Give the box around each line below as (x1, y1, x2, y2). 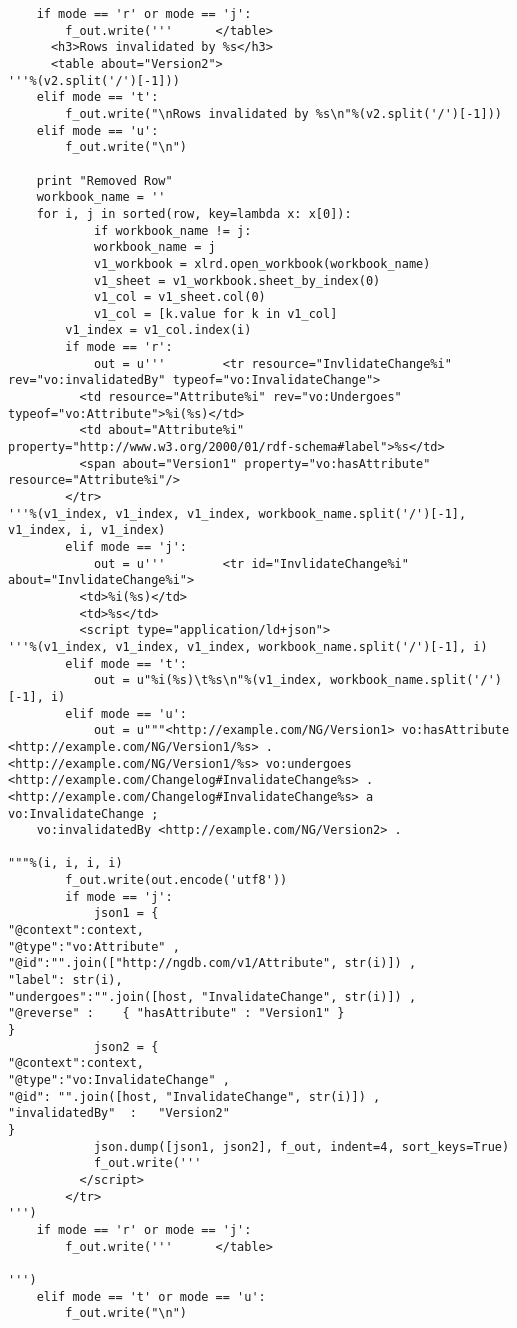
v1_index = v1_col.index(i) (65, 323, 252, 338)
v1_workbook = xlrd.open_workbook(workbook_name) (93, 256, 431, 271)
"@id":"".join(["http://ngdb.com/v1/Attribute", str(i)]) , (8, 956, 417, 971)
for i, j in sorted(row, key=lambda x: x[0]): (36, 206, 352, 221)
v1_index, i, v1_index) (8, 523, 166, 538)
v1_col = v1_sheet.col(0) (93, 290, 266, 305)
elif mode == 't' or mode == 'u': (36, 1289, 266, 1304)
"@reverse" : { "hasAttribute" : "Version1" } (8, 1006, 345, 1021)
